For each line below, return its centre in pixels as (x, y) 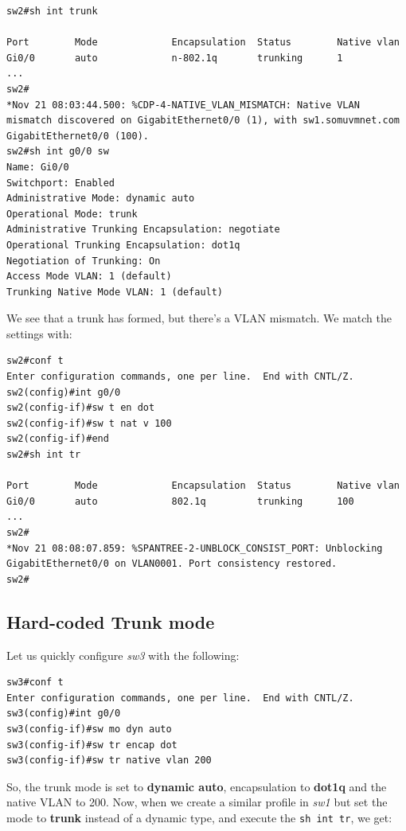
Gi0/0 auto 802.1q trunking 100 (180, 501)
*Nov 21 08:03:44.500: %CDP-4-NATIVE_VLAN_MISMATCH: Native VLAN (183, 105)
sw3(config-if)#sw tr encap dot (92, 745)
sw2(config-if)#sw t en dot (81, 408)
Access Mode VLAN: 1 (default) (89, 277)
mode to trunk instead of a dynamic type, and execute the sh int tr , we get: (199, 817)
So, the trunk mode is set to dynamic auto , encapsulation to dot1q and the (197, 786)
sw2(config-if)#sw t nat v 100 (89, 423)
